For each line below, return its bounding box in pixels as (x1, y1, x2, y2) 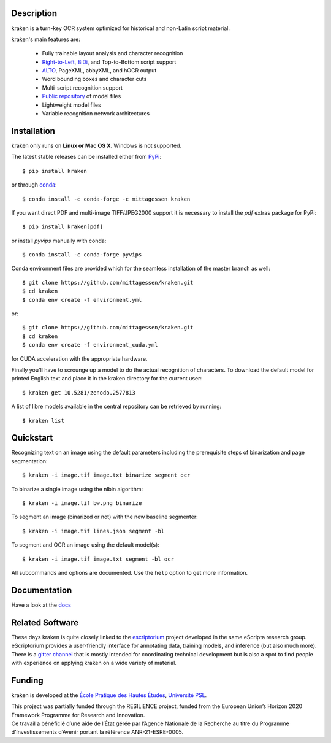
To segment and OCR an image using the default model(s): (11, 541, 159, 549)
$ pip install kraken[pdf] (22, 223, 104, 230)
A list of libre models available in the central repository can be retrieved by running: (11, 402, 222, 410)
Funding (11, 675, 44, 685)
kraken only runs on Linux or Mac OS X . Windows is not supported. (11, 142, 182, 149)
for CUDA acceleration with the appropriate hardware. (11, 355, 148, 362)
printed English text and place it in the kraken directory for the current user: (11, 375, 202, 382)
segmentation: (11, 457, 48, 464)
